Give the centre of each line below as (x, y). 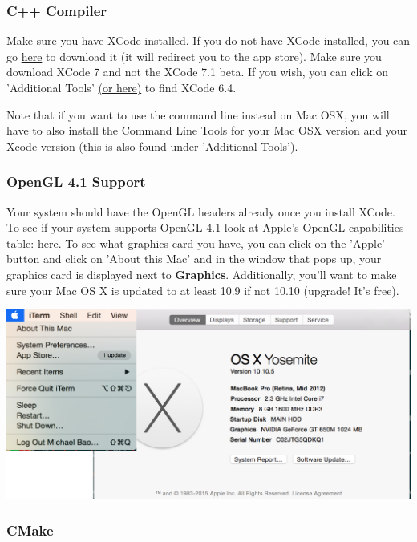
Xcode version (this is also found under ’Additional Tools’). (152, 146)
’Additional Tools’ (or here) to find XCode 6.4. (121, 87)
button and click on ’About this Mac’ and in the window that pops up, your (194, 259)
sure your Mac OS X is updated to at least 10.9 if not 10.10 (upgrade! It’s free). (203, 290)
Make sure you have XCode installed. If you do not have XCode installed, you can (208, 40)
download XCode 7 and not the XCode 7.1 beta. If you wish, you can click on (198, 72)
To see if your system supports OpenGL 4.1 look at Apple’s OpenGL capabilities (205, 227)
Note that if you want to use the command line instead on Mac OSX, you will (198, 114)
